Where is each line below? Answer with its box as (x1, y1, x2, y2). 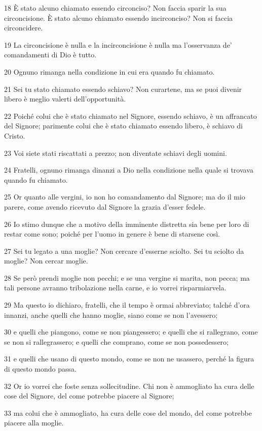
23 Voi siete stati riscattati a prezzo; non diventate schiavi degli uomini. (4, 147, 227, 158)
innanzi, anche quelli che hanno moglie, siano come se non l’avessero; (4, 309, 218, 320)
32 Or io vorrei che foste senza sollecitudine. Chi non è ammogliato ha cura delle (4, 380, 254, 391)
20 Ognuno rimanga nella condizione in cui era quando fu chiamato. (4, 66, 215, 77)
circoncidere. (4, 22, 43, 33)
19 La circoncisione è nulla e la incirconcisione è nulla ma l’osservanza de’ (4, 39, 232, 50)
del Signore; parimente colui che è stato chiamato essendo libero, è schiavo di (4, 120, 243, 131)
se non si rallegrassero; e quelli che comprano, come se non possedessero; (4, 336, 229, 347)
